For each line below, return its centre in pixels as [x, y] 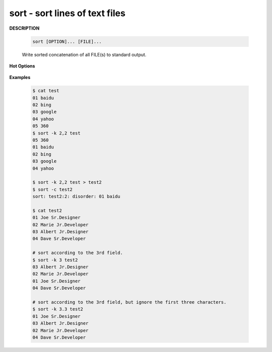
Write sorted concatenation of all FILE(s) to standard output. [84, 54]
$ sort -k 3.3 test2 [58, 309]
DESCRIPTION [24, 28]
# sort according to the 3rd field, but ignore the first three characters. [129, 302]
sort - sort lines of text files [67, 13]
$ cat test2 [47, 210]
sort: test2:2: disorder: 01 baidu [76, 197]
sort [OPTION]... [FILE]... [67, 41]
